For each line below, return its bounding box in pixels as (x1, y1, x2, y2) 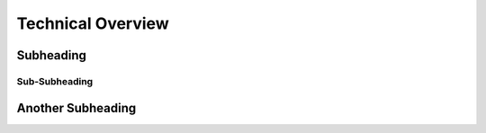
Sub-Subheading (16, 75, 94, 87)
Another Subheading (16, 100, 137, 116)
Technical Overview (16, 13, 170, 33)
